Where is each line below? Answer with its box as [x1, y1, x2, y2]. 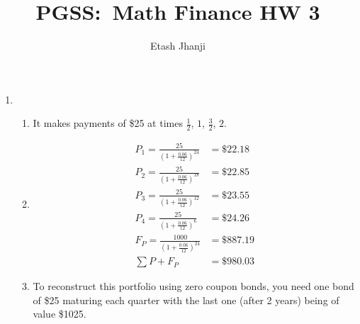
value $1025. [33, 306, 86, 321]
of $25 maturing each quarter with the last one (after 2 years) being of [33, 292, 339, 307]
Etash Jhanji [150, 38, 206, 53]
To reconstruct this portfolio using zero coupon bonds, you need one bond [33, 279, 354, 294]
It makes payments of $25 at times [33, 116, 183, 130]
